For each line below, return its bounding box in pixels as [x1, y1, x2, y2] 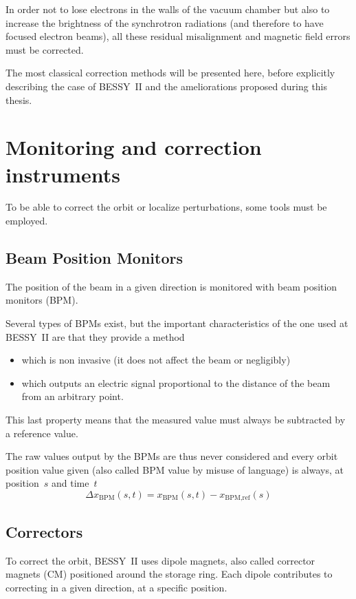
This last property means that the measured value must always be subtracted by [5, 412, 346, 427]
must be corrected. [5, 42, 84, 56]
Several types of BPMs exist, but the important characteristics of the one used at [5, 316, 348, 330]
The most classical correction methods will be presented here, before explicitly [5, 65, 335, 80]
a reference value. [5, 425, 78, 440]
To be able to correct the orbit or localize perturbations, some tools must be [5, 200, 327, 214]
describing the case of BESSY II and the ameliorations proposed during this [5, 78, 328, 93]
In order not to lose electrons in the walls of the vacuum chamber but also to [5, 2, 330, 16]
